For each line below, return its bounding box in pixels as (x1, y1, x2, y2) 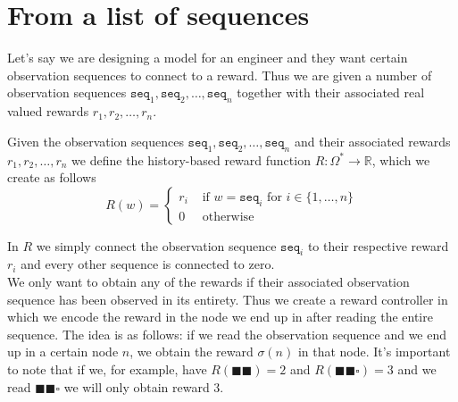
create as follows (7, 168, 96, 187)
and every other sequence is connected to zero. (21, 255, 275, 273)
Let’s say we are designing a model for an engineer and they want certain (7, 48, 408, 67)
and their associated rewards (294, 131, 451, 150)
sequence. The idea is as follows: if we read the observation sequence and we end (7, 324, 447, 343)
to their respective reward (307, 236, 449, 255)
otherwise (202, 210, 254, 223)
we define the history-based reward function (71, 150, 311, 169)
